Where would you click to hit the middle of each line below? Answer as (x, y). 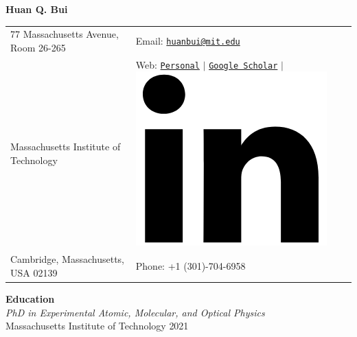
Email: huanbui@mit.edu (188, 41)
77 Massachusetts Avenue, (65, 34)
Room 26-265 (38, 47)
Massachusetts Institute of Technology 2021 (97, 326)
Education (30, 298)
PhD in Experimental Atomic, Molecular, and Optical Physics (135, 312)
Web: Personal (168, 64)
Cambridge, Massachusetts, (67, 259)
